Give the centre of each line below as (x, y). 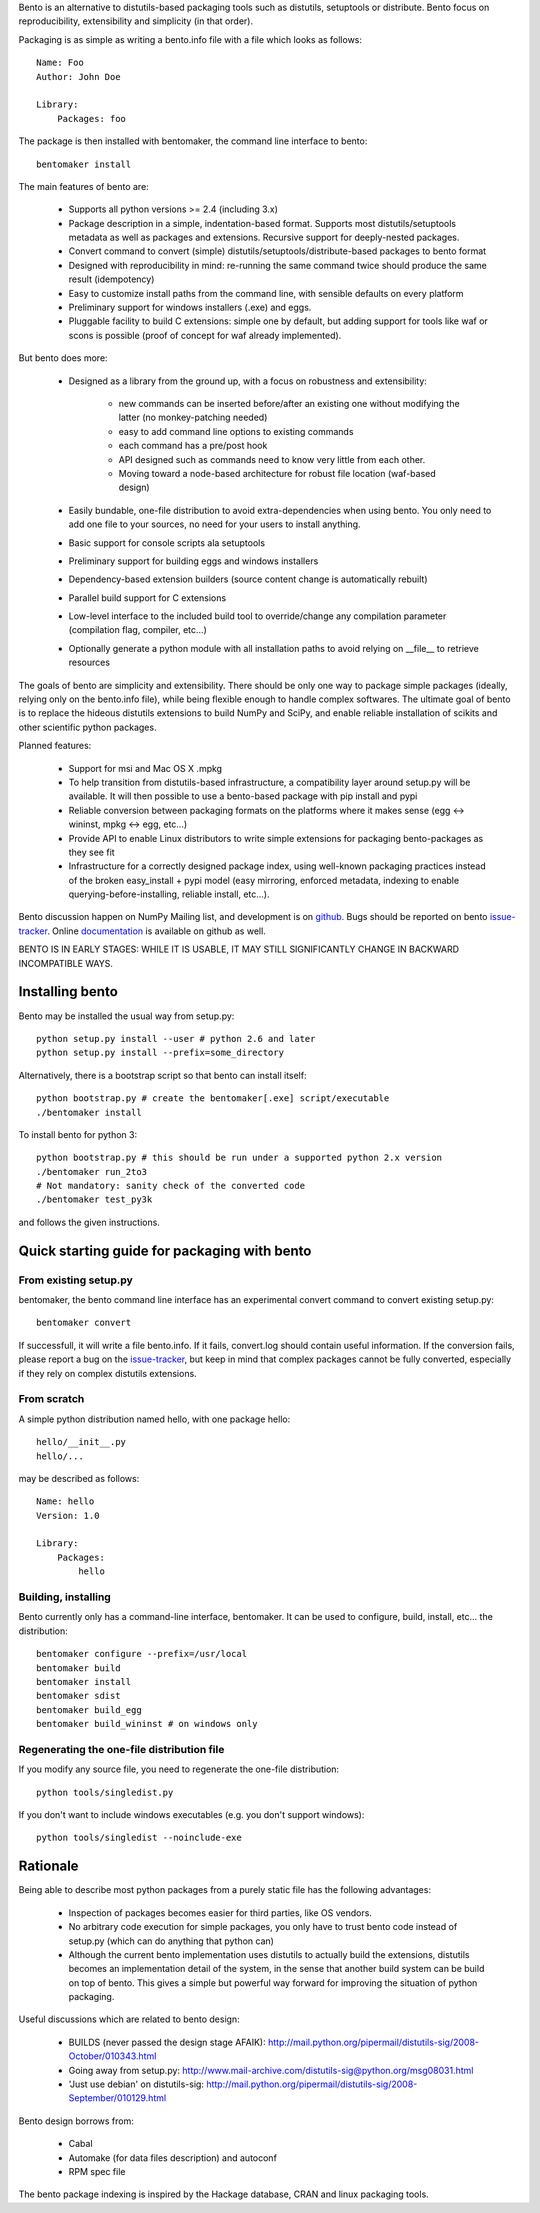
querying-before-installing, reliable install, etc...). (169, 894)
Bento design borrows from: (76, 2121)
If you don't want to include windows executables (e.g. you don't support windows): (191, 1815)
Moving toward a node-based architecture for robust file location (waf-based (277, 473)
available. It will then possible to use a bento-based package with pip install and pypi (243, 796)
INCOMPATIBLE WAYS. (66, 963)
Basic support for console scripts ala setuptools (166, 542)
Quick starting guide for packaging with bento (165, 1250)
